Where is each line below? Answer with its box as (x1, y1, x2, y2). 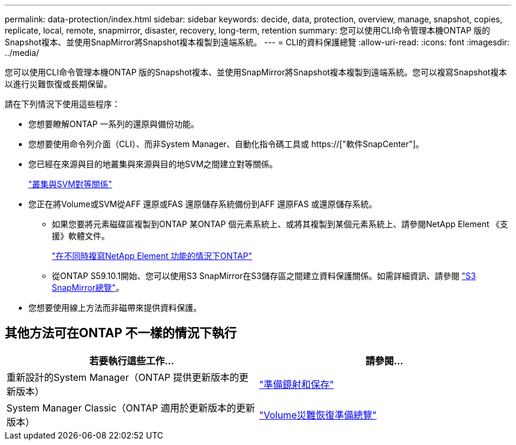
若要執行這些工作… (89, 354, 174, 367)
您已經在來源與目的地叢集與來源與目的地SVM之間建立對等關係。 (28, 159, 278, 169)
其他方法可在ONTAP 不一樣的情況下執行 (5, 326, 237, 341)
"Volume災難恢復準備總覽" (259, 409, 377, 421)
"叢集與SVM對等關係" (28, 179, 113, 189)
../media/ (5, 48, 39, 58)
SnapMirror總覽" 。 (52, 283, 124, 293)
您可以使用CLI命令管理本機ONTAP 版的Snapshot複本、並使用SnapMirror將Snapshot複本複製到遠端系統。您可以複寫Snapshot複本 (5, 67, 507, 77)
